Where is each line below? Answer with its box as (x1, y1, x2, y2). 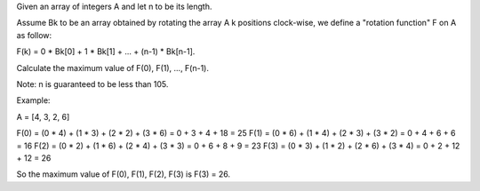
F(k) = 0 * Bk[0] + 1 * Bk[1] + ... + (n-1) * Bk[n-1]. (16, 46, 196, 57)
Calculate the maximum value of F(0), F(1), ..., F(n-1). (16, 62, 209, 73)
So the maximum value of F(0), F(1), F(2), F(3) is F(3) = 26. (16, 169, 231, 179)
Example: (16, 95, 51, 106)
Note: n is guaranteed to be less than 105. (16, 78, 169, 89)
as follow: (16, 29, 52, 40)
